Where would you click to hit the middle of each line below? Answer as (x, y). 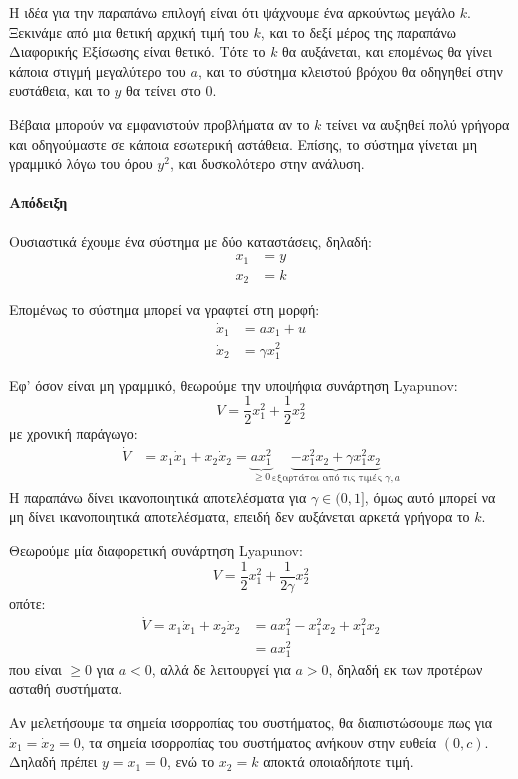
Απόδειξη (38, 202)
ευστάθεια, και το (59, 90)
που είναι (35, 668)
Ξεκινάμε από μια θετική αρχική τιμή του (129, 31)
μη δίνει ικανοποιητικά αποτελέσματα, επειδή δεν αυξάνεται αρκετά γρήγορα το (239, 516)
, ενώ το (190, 761)
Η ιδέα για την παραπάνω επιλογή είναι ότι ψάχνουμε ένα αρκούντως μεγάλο (232, 12)
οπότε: (27, 602)
